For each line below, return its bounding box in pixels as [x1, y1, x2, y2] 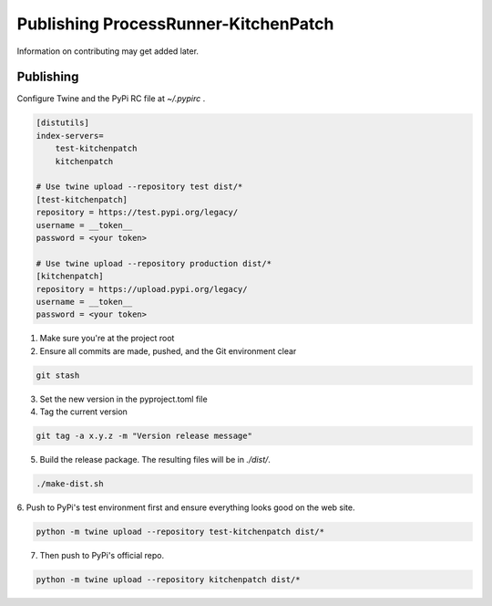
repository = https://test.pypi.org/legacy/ [36, 207, 239, 218]
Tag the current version [39, 406, 128, 417]
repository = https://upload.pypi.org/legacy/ [36, 284, 248, 294]
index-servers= [36, 131, 104, 141]
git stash [36, 370, 80, 381]
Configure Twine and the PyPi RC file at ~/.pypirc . [16, 93, 206, 104]
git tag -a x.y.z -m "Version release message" [36, 431, 252, 442]
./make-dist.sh [36, 478, 104, 488]
